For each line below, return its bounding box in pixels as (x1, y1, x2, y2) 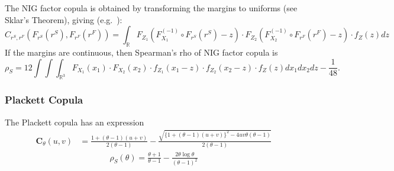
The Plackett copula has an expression (5, 115, 144, 128)
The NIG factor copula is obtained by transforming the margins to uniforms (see (5, 2, 298, 14)
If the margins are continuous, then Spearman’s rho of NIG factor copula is (5, 46, 278, 58)
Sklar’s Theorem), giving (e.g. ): (5, 13, 122, 25)
